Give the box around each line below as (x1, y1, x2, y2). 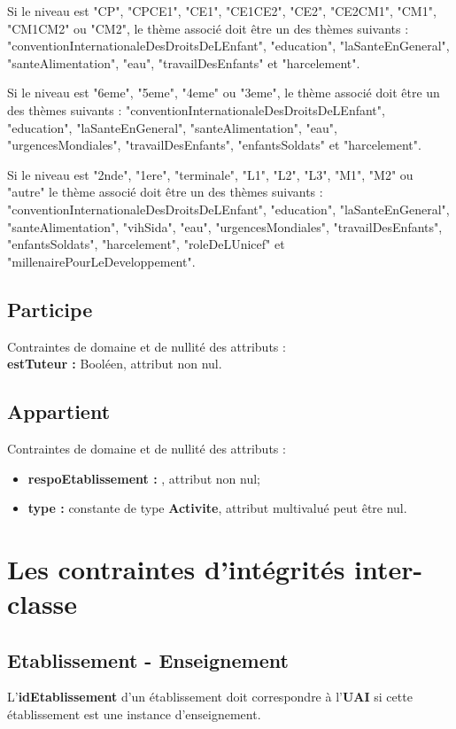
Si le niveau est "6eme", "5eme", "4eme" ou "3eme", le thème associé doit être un (7, 83, 440, 102)
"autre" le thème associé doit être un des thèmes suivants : (7, 182, 323, 201)
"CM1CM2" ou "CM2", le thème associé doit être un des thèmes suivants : (7, 19, 409, 37)
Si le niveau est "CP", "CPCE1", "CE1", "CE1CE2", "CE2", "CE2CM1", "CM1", (7, 2, 437, 19)
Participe (7, 295, 93, 322)
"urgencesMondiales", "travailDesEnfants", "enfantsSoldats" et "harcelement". (7, 136, 421, 154)
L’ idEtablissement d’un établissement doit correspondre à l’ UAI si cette (7, 687, 413, 706)
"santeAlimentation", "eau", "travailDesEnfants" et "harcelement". (7, 53, 360, 72)
